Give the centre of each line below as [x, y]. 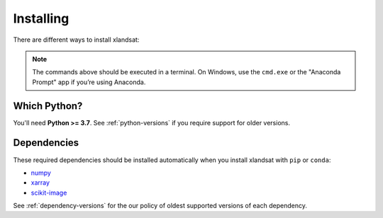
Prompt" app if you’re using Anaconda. [89, 82]
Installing [41, 18]
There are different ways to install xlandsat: [76, 40]
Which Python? [48, 106]
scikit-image [49, 193]
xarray [40, 183]
